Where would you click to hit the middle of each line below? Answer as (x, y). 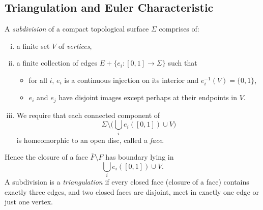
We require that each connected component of (88, 115)
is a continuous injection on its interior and (131, 80)
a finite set (33, 46)
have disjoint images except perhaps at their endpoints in (148, 97)
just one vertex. (29, 202)
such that (183, 63)
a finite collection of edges (57, 63)
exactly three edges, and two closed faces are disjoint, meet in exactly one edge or (132, 191)
